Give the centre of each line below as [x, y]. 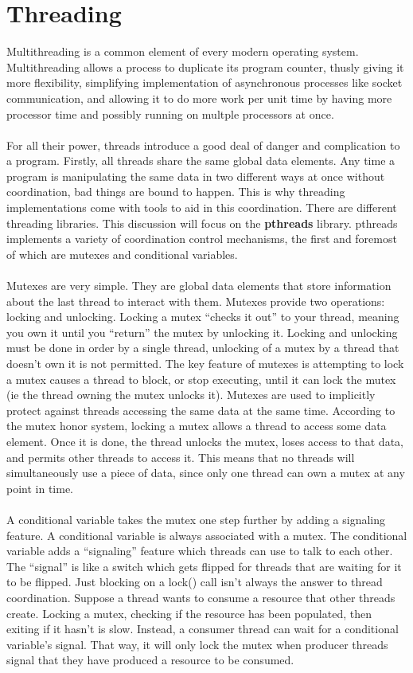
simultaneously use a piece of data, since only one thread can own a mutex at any [206, 473]
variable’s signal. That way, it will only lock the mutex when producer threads [197, 644]
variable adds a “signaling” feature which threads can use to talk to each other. [200, 551]
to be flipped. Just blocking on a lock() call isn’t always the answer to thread [195, 582]
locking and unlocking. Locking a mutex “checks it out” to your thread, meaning [203, 317]
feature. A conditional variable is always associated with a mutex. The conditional [207, 535]
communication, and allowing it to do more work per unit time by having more [199, 98]
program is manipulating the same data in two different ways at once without [196, 176]
